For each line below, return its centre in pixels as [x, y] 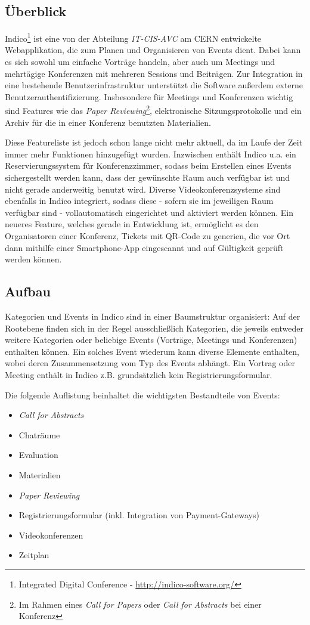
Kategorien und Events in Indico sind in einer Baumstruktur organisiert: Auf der [153, 316]
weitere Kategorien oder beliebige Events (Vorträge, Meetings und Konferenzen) [151, 340]
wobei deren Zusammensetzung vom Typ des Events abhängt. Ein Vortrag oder [150, 363]
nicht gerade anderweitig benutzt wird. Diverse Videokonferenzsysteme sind [143, 189]
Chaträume [39, 434]
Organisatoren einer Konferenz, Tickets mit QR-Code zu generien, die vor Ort [148, 236]
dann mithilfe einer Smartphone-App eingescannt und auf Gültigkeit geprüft [144, 247]
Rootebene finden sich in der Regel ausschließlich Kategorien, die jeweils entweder [154, 328]
